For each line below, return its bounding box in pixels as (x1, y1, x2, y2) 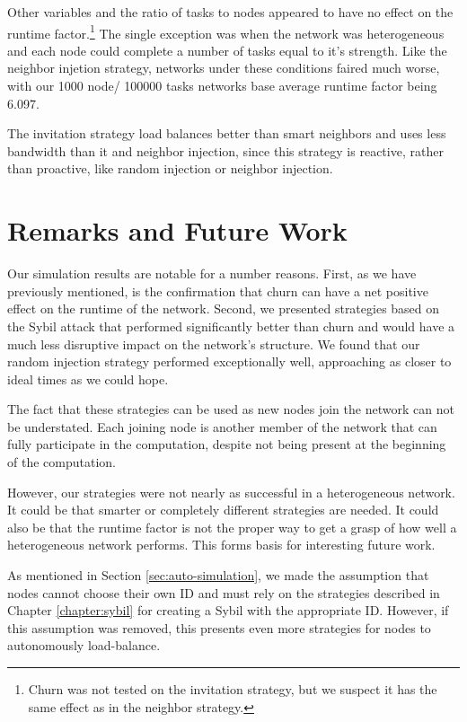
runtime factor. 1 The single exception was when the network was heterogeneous (7, 21, 445, 42)
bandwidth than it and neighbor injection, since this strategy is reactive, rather (7, 141, 444, 160)
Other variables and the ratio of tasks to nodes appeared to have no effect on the (7, 3, 454, 21)
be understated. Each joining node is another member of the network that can (7, 417, 437, 436)
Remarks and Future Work (7, 212, 348, 249)
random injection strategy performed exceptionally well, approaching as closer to (7, 352, 452, 371)
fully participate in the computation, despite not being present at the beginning (7, 435, 446, 453)
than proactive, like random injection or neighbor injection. (7, 159, 333, 178)
